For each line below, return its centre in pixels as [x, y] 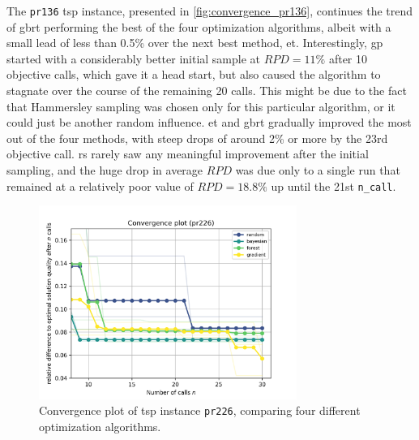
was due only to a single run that [318, 170]
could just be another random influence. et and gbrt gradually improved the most [209, 122]
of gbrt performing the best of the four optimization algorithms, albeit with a [199, 26]
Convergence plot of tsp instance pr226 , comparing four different [200, 410]
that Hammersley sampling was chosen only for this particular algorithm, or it [201, 106]
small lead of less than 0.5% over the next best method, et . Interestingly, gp [195, 43]
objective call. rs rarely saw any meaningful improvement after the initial [188, 154]
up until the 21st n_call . [333, 185]
